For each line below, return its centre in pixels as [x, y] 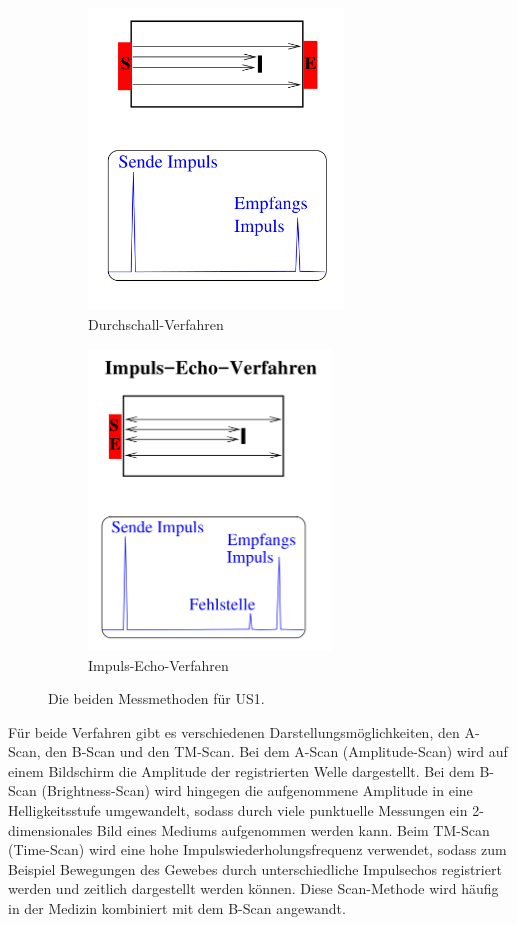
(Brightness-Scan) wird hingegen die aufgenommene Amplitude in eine [257, 790]
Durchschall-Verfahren [156, 323]
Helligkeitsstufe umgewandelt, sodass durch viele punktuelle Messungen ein [238, 810]
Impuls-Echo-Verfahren [158, 664]
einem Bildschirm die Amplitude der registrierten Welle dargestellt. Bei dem [241, 770]
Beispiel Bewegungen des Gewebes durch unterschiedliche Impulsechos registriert [255, 868]
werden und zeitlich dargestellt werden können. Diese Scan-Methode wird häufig [253, 888]
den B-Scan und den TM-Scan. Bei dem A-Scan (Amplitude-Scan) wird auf [276, 751]
